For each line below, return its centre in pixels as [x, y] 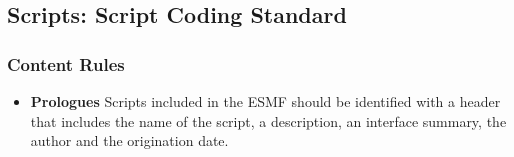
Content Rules [66, 63]
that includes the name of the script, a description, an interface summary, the [268, 120]
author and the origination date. [129, 140]
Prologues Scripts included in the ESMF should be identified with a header [265, 101]
